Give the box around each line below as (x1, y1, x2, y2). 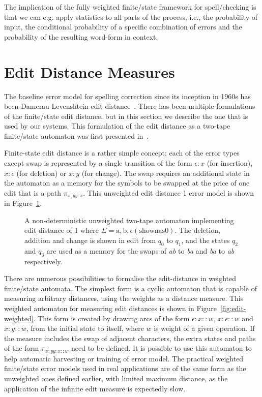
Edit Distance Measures (4, 61, 175, 82)
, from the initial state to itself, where (26, 323, 144, 333)
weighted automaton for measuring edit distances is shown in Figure (4, 303, 217, 314)
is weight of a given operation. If (154, 323, 255, 333)
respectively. (24, 256, 63, 266)
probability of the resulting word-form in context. (4, 31, 158, 42)
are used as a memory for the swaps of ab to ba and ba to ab (46, 245, 235, 256)
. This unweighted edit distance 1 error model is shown (83, 187, 254, 198)
